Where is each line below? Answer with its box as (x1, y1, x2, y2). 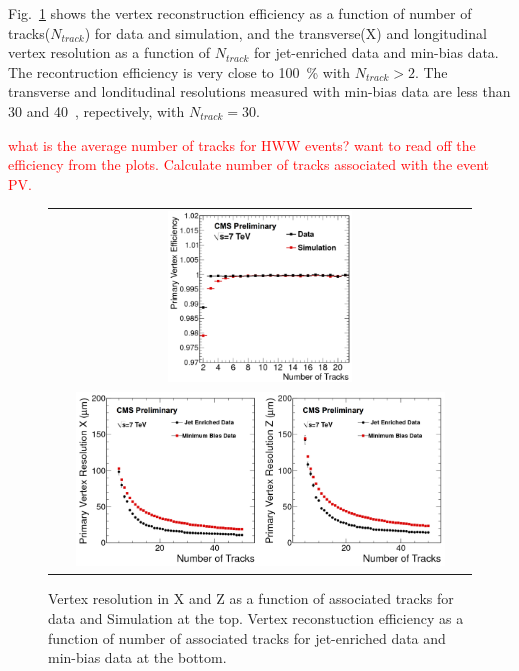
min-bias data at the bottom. (48, 647, 227, 668)
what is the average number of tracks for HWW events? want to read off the (8, 134, 476, 155)
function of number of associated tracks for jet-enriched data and (48, 627, 446, 648)
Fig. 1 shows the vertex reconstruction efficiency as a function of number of (8, 3, 472, 23)
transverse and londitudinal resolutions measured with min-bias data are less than (8, 81, 511, 102)
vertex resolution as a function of (8, 42, 211, 63)
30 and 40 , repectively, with (8, 100, 185, 121)
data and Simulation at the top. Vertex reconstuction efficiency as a (48, 608, 464, 628)
